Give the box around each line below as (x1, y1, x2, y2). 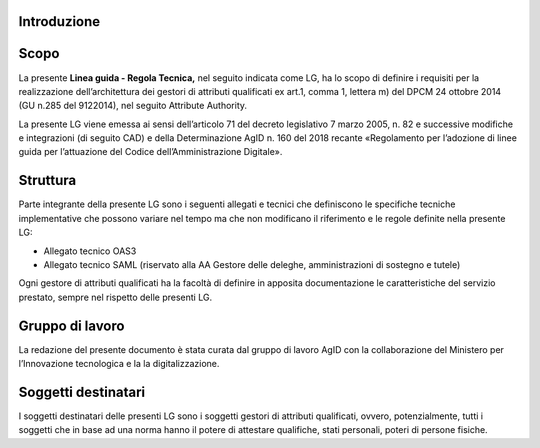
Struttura (18, 172, 77, 189)
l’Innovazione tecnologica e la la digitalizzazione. (18, 358, 220, 370)
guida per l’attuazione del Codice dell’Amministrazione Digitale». (18, 146, 283, 158)
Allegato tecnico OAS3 (43, 245, 137, 257)
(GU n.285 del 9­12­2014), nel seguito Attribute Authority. (18, 100, 248, 112)
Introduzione (18, 13, 101, 30)
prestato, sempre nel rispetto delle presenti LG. (18, 291, 213, 303)
